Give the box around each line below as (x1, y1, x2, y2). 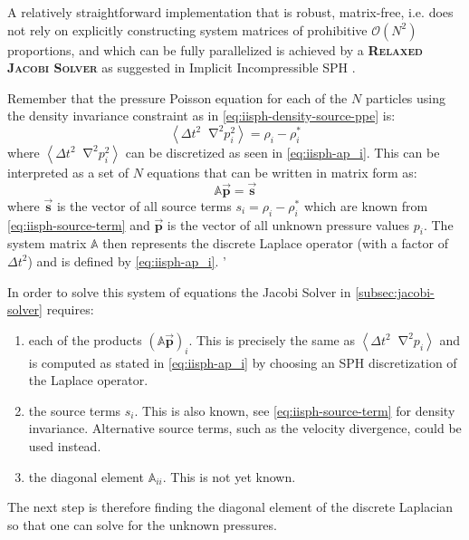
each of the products (28, 330, 142, 349)
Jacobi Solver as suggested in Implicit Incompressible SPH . (7, 58, 356, 77)
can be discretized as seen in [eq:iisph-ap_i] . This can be (125, 142, 440, 161)
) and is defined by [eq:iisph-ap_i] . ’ (27, 251, 226, 270)
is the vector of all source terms (56, 196, 232, 215)
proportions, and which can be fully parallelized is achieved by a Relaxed (7, 40, 423, 59)
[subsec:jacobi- (355, 282, 435, 301)
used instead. (28, 436, 101, 455)
